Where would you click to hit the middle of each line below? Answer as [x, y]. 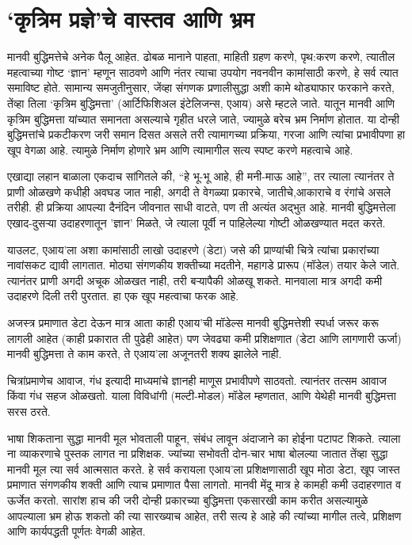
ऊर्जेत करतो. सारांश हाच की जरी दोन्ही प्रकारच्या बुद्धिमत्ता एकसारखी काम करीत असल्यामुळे [188, 499]
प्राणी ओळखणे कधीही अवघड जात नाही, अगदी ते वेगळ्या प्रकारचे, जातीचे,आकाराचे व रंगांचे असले [199, 191]
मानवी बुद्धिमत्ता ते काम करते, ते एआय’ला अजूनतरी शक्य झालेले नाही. [145, 354]
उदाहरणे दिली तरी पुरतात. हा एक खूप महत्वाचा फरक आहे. [123, 296]
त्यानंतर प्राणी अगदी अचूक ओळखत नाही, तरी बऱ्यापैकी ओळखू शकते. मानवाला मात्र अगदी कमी [195, 280]
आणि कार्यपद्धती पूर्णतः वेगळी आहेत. [76, 531]
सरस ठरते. [29, 411]
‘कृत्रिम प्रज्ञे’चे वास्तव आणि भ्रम [131, 19]
